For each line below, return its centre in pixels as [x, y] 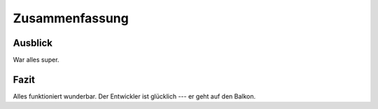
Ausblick [33, 43]
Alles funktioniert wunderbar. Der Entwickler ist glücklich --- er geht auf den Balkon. [134, 96]
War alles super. [36, 60]
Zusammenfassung [71, 18]
